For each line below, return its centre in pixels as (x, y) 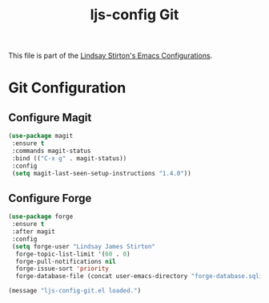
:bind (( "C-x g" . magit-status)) (69, 158)
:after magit (34, 232)
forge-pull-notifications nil (66, 261)
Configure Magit (50, 117)
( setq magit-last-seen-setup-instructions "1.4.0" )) (102, 173)
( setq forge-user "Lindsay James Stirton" (84, 246)
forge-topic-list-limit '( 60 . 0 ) (73, 254)
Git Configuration (67, 88)
